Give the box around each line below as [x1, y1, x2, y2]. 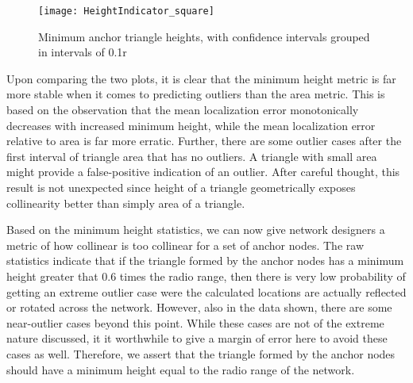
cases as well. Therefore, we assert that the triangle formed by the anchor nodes [6, 345, 396, 362]
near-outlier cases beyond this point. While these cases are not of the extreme [6, 314, 384, 331]
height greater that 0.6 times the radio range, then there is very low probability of [6, 267, 406, 284]
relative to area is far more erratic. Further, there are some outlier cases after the [6, 132, 402, 149]
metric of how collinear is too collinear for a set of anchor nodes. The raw [6, 236, 364, 253]
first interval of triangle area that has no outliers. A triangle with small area [6, 147, 377, 164]
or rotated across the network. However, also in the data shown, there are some [6, 299, 392, 316]
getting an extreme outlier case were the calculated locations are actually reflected [6, 283, 407, 300]
